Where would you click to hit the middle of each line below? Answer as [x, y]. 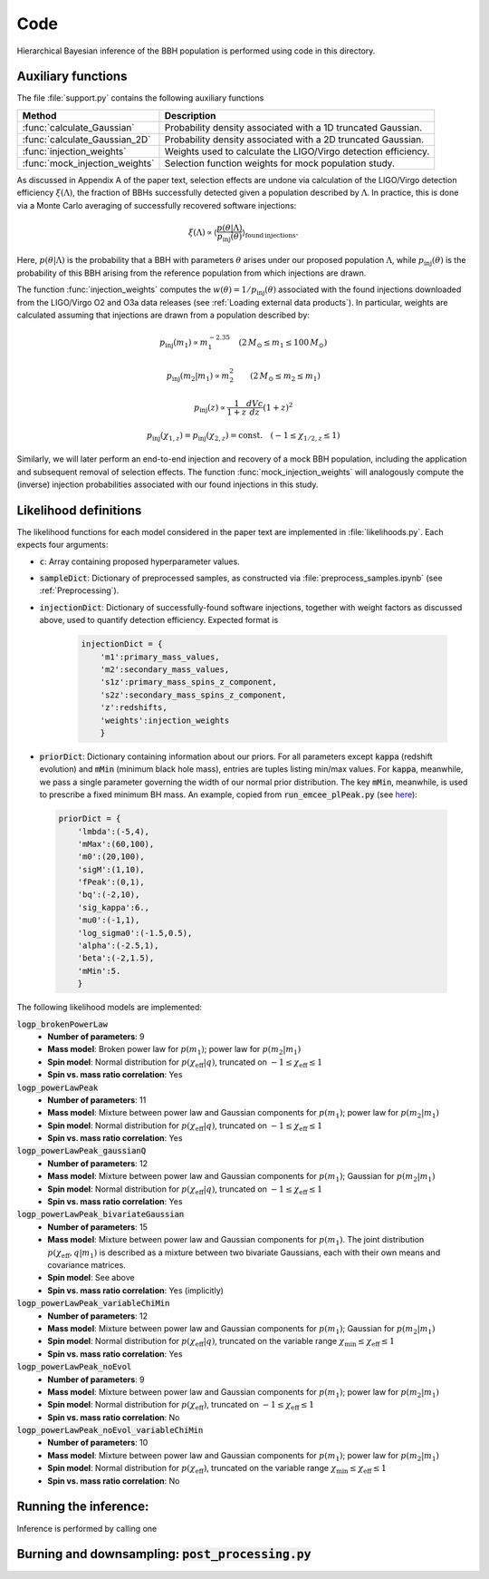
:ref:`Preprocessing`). [79, 590]
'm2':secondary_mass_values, [165, 670]
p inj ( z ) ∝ [210, 408]
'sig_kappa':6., [113, 907]
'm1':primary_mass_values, [160, 657]
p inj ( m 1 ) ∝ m [184, 343]
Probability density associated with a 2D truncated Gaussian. [294, 139]
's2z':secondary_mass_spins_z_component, [193, 695]
